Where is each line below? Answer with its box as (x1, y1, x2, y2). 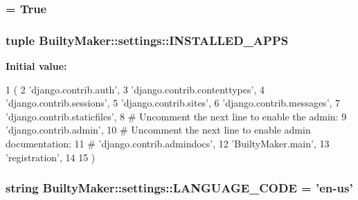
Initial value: (6, 59, 67, 73)
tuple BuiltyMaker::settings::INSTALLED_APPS (6, 31, 289, 48)
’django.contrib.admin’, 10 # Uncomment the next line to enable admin (6, 122, 311, 137)
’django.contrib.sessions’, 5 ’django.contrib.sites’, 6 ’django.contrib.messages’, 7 (6, 96, 341, 110)
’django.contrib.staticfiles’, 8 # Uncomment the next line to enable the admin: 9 (6, 109, 347, 123)
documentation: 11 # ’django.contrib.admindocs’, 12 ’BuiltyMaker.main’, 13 (6, 136, 330, 151)
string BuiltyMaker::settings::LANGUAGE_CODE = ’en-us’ (6, 179, 353, 197)
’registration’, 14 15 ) (6, 149, 96, 164)
